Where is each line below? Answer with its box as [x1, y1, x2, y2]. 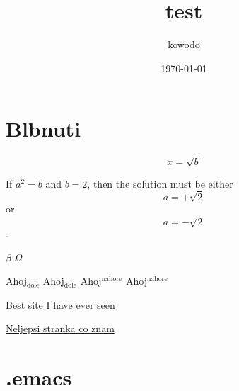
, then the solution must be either [87, 176, 233, 191]
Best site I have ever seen [6, 297, 115, 312]
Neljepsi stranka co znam [6, 321, 115, 336]
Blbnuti [6, 114, 81, 143]
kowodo [168, 37, 200, 52]
